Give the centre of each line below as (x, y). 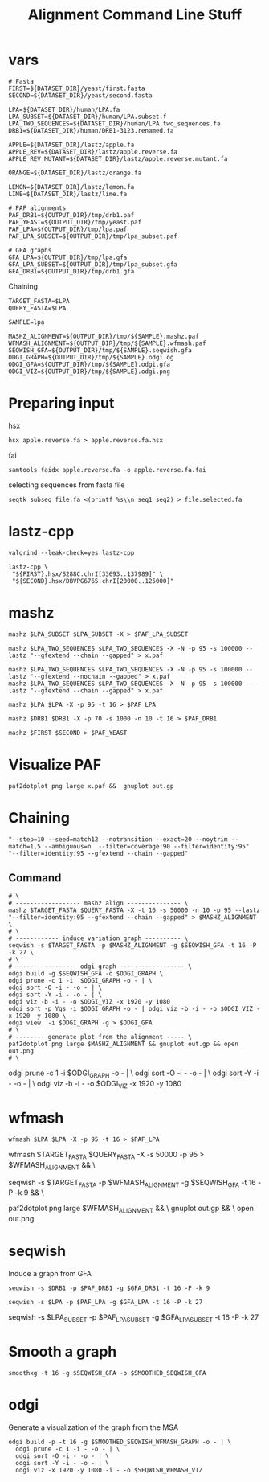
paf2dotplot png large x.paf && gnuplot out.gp (91, 786)
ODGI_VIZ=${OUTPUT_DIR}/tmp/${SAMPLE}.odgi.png (90, 372)
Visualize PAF (55, 764)
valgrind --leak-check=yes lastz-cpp (71, 552)
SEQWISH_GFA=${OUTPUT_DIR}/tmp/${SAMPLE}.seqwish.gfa (100, 350)
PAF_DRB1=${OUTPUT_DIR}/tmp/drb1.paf (71, 215)
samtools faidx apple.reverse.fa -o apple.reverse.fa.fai (107, 470)
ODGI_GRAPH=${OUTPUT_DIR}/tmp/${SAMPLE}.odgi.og (91, 357)
